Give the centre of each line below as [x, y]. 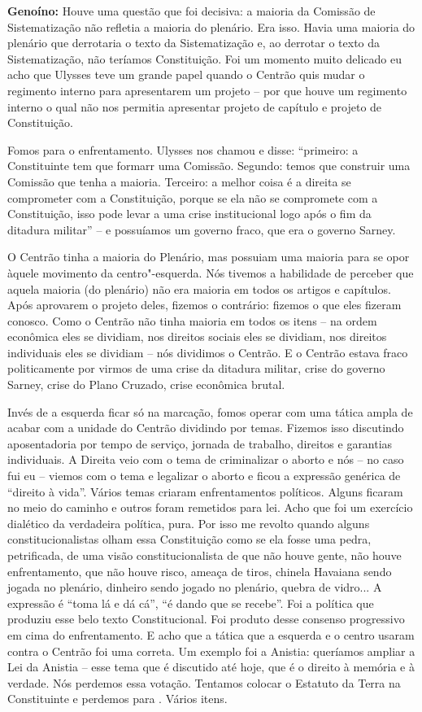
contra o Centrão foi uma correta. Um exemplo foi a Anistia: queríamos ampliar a [211, 651]
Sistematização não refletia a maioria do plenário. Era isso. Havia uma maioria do [211, 26]
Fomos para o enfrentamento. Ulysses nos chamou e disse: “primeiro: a [183, 149]
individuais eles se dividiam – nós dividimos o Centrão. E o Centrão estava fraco [208, 352]
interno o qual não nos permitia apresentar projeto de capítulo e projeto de [195, 106]
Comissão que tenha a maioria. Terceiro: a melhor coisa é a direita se [179, 181]
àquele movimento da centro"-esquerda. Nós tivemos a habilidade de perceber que [211, 272]
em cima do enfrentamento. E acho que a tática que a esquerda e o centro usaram [211, 634]
